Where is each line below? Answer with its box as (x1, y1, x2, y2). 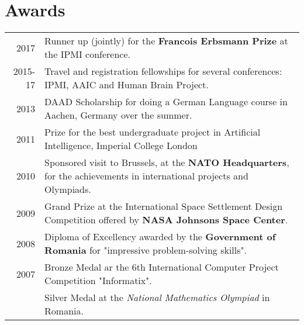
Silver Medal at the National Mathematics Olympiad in (44, 291, 270, 305)
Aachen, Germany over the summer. (44, 108, 192, 122)
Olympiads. (44, 182, 91, 196)
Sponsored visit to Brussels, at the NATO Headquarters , (44, 155, 289, 170)
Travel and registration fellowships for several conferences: (44, 64, 282, 78)
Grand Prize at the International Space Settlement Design (44, 199, 283, 213)
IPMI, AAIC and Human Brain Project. (44, 78, 209, 92)
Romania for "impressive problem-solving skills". (44, 243, 247, 257)
